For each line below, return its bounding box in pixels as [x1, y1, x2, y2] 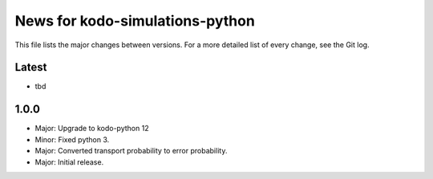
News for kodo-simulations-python [14, 12, 256, 30]
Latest [14, 61, 47, 74]
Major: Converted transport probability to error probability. [34, 146, 228, 156]
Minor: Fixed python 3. [34, 134, 110, 144]
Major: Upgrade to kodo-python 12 [34, 124, 149, 133]
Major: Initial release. [34, 157, 104, 167]
